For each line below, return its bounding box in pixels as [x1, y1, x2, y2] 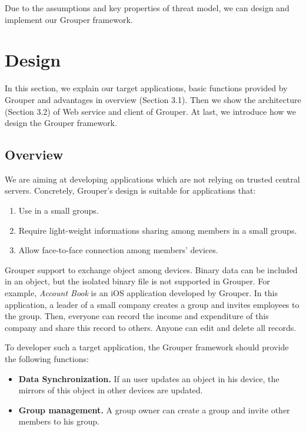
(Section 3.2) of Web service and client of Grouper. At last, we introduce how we [5, 105, 297, 117]
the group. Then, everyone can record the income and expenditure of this [5, 310, 269, 322]
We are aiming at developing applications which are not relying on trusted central [5, 173, 300, 185]
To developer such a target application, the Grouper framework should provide [5, 341, 289, 353]
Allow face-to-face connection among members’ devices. [18, 244, 218, 256]
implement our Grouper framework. [5, 13, 133, 25]
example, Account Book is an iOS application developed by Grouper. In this [5, 287, 278, 299]
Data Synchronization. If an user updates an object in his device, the [18, 372, 280, 384]
